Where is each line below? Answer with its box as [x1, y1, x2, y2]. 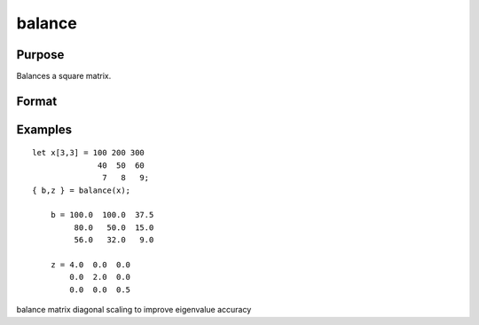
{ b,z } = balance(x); [32, 185, 131, 195]
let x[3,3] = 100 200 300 [32, 147, 145, 158]
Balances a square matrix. [16, 71, 112, 82]
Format [16, 93, 58, 108]
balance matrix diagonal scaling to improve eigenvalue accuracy [16, 305, 252, 315]
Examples [16, 122, 73, 137]
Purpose [16, 47, 65, 62]
